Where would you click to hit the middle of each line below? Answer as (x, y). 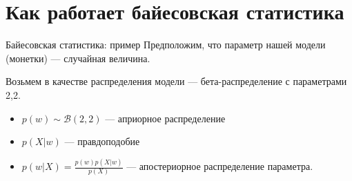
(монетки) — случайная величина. (78, 58)
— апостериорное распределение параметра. (220, 166)
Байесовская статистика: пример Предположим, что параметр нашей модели (166, 45)
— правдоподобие (102, 141)
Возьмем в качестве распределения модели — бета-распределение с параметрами (176, 81)
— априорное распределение (165, 118)
